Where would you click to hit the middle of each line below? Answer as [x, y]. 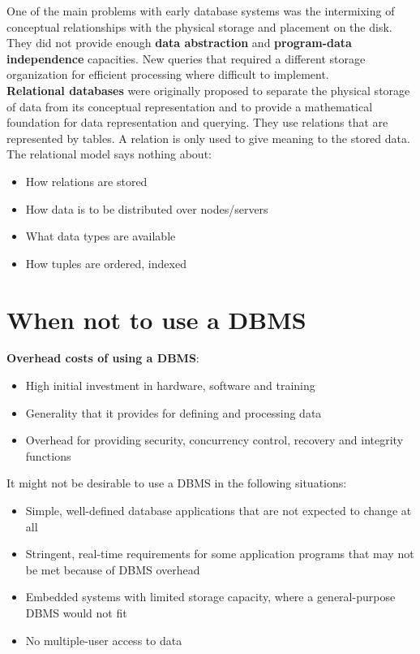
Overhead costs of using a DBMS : [103, 358]
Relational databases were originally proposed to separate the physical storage [208, 90]
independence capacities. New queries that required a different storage [186, 58]
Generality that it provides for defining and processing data [174, 412]
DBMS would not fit [76, 612]
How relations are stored [86, 181]
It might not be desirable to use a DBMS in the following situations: [177, 483]
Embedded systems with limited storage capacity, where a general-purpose [210, 597]
